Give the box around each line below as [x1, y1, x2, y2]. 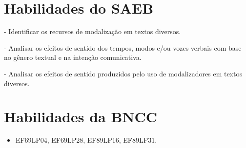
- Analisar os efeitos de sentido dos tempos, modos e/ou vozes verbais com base [4, 42, 242, 53]
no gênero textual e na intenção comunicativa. [4, 52, 142, 62]
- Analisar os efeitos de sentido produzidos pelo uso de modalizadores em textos [4, 68, 242, 78]
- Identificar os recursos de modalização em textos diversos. [4, 26, 181, 37]
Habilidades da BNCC [4, 107, 158, 127]
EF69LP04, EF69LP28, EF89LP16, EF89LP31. [15, 135, 157, 145]
